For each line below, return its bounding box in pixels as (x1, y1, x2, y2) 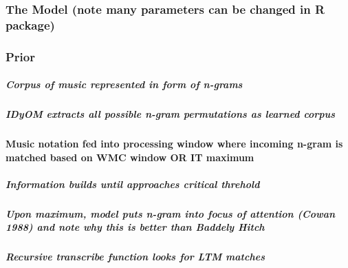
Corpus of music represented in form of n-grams (6, 77, 243, 92)
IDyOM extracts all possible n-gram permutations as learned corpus (6, 107, 336, 121)
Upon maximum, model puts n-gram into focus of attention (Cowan (6, 206, 336, 220)
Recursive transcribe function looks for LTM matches (6, 249, 265, 264)
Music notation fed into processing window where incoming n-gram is (6, 136, 343, 151)
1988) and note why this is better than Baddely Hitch (6, 220, 265, 234)
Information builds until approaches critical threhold (6, 176, 260, 191)
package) (6, 16, 55, 33)
